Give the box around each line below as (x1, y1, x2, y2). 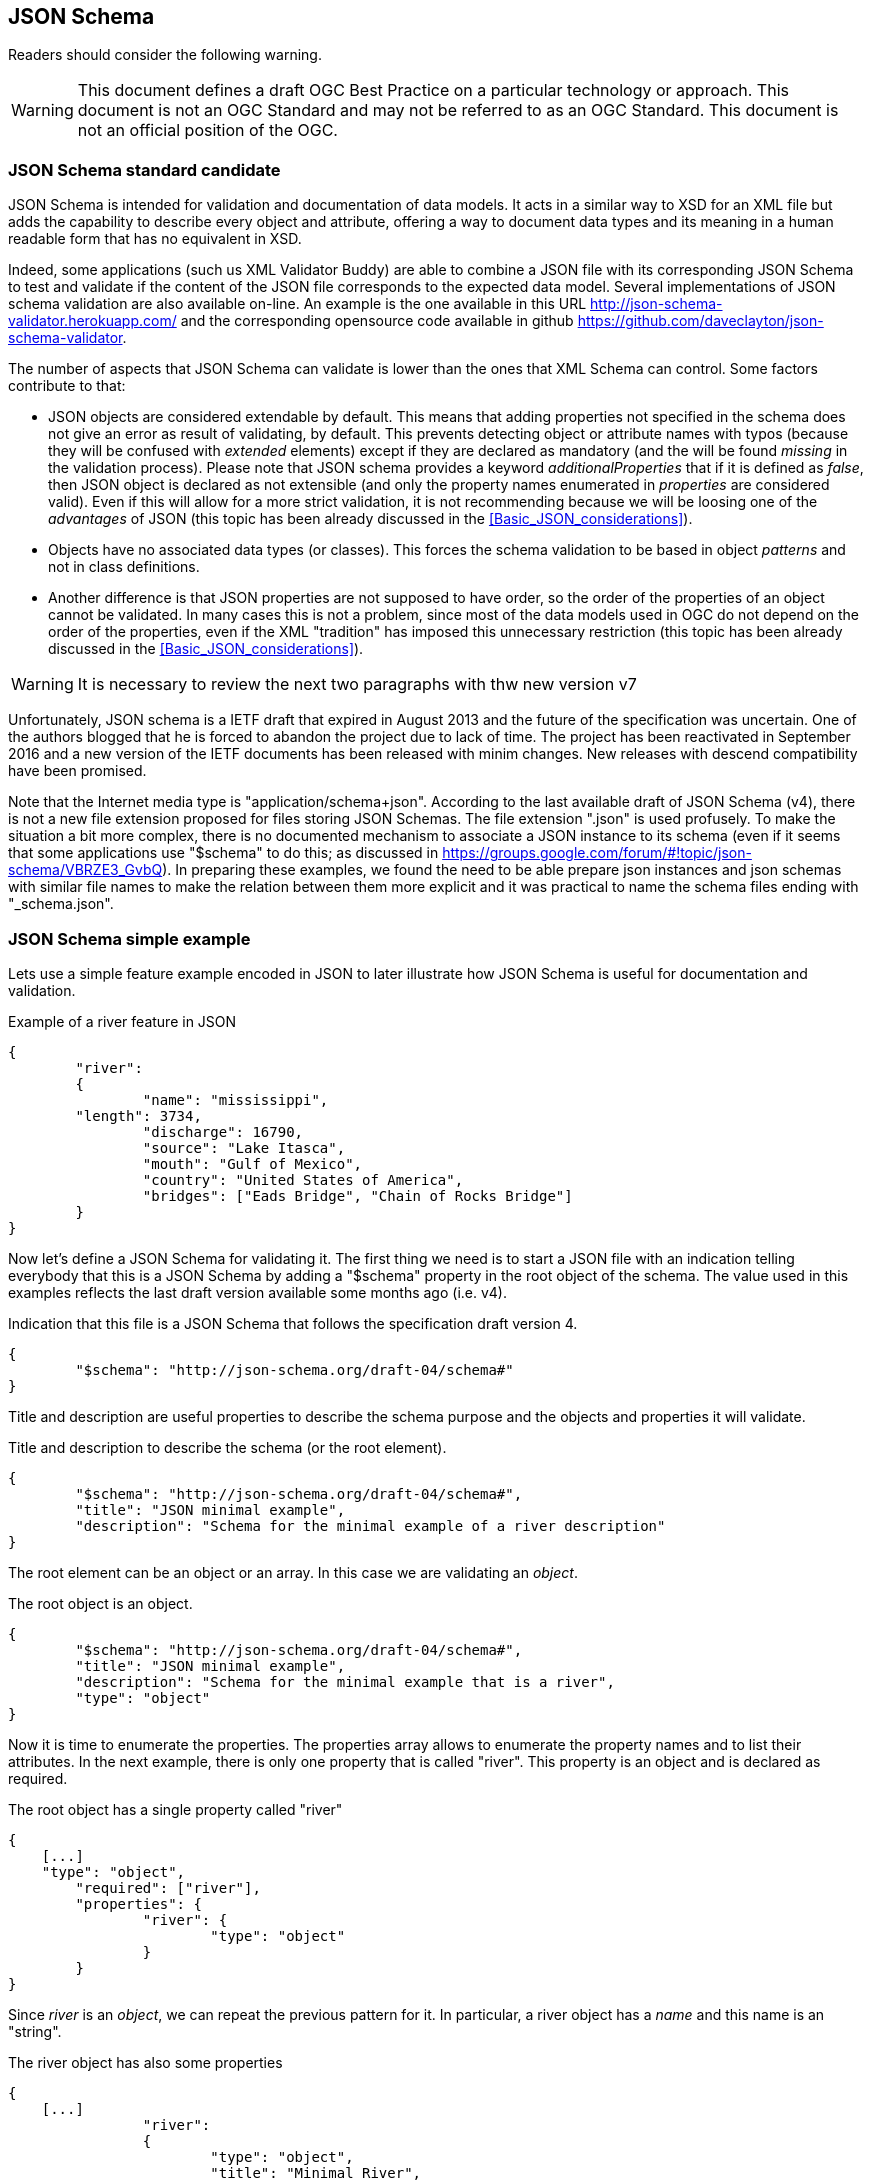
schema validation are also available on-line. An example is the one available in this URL (8, 295, 587, 313)
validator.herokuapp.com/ (8, 312, 177, 330)
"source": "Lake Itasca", (142, 1139, 346, 1156)
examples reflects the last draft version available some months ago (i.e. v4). (8, 1283, 508, 1301)
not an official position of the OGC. (77, 120, 338, 141)
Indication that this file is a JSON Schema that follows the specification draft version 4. (8, 1314, 578, 1332)
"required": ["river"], (75, 1879, 261, 1896)
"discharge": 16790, (142, 1123, 304, 1140)
